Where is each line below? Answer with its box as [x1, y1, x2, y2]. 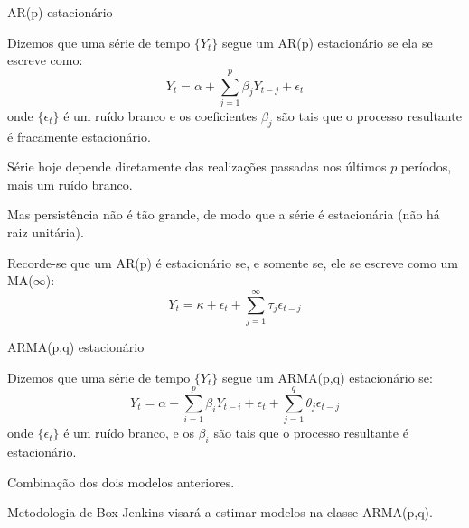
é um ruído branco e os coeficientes [63, 106, 258, 125]
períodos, [400, 157, 452, 176]
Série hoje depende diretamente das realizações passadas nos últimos [7, 157, 387, 176]
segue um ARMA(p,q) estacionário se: [221, 367, 433, 386]
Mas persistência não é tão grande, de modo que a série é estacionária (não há [7, 205, 440, 224]
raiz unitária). [7, 223, 84, 242]
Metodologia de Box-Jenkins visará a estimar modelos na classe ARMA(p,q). [7, 503, 433, 522]
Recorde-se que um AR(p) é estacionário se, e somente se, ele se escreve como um [7, 253, 459, 272]
